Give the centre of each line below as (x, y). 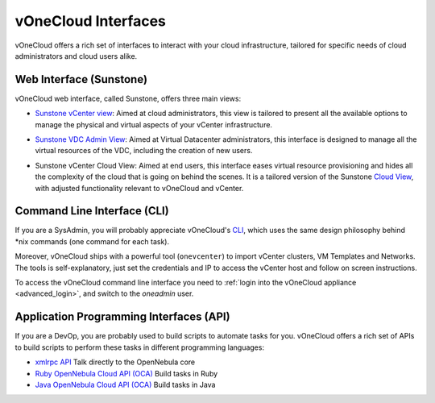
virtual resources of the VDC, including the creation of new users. (144, 151)
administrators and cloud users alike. (76, 56)
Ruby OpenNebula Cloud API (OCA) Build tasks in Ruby (126, 373)
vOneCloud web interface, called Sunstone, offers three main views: (128, 98)
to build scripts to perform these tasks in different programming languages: (140, 347)
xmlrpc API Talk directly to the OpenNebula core (115, 362)
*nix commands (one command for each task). (92, 241)
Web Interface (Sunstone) (81, 79)
